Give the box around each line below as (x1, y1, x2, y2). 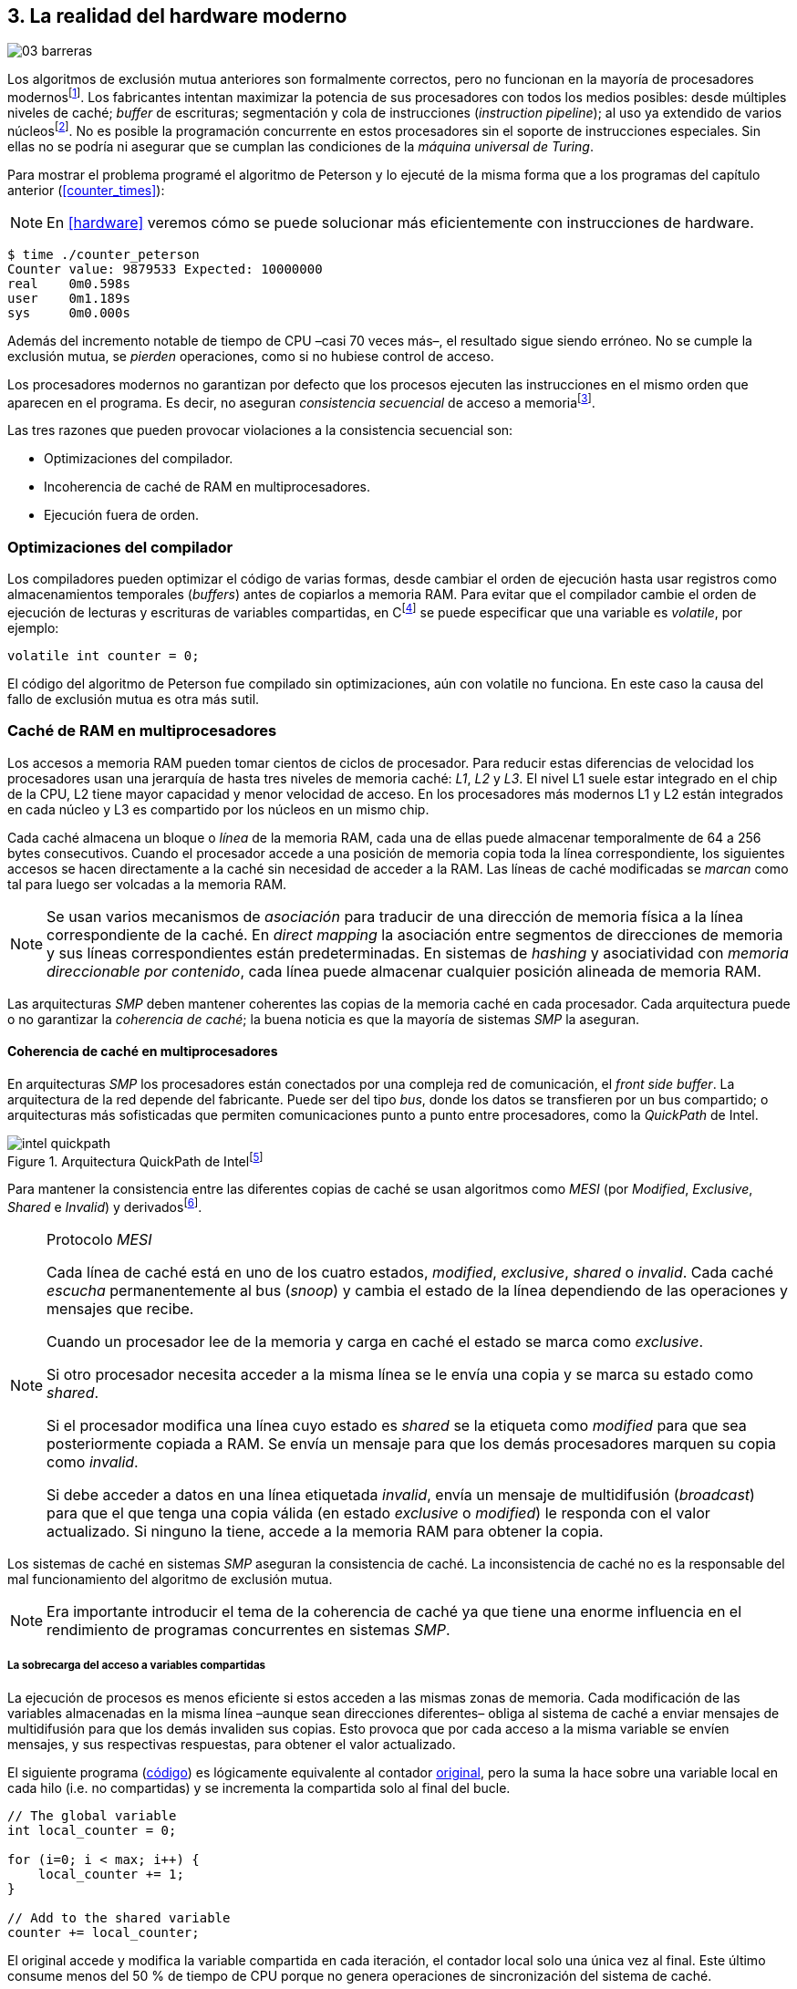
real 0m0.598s (7, 275, 130, 291)
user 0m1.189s (7, 290, 130, 306)
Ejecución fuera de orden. (44, 507, 200, 523)
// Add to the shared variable (7, 1910, 231, 1925)
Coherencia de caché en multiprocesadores (7, 1043, 278, 1060)
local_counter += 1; (37, 1866, 184, 1881)
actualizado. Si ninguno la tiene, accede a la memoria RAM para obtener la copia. (47, 1522, 604, 1541)
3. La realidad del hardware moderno (7, 5, 347, 27)
